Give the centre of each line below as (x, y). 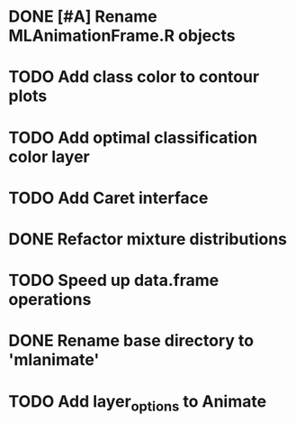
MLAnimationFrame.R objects (122, 36)
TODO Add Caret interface (108, 198)
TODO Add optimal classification (133, 138)
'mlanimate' (54, 360)
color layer (49, 156)
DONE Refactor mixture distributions (148, 239)
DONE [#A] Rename (83, 17)
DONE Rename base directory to (131, 341)
